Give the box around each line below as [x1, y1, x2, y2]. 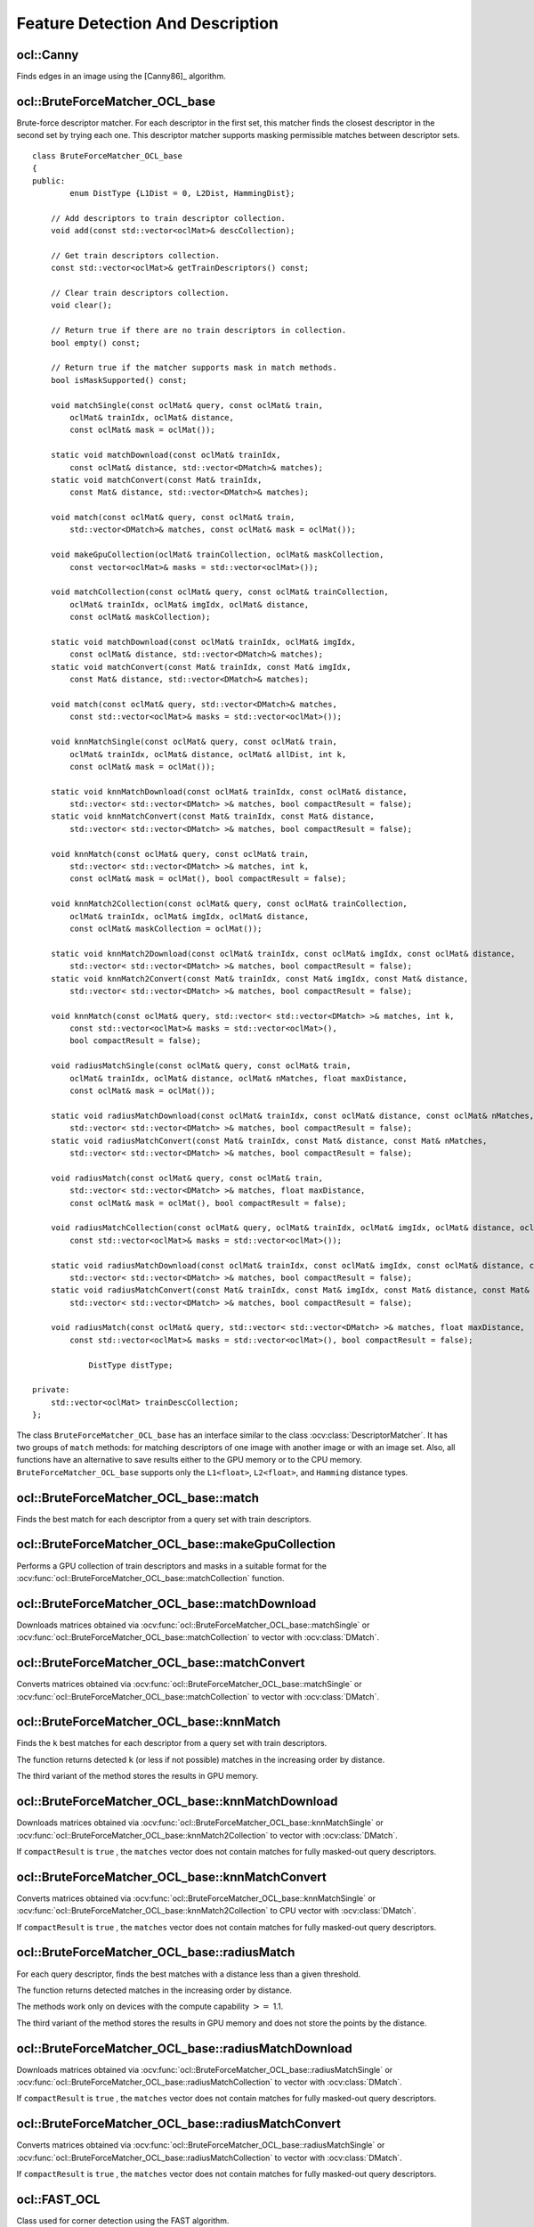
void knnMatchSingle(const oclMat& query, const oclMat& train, [50, 737, 337, 747]
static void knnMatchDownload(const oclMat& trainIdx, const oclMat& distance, [50, 787, 409, 796]
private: [32, 1385, 70, 1395]
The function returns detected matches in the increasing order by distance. [16, 1985, 293, 1995]
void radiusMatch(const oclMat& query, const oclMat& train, [50, 1172, 324, 1183]
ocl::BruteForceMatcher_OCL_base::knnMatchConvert [16, 1869, 327, 1884]
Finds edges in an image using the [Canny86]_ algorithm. [16, 71, 226, 82]
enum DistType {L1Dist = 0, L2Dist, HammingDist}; [69, 188, 295, 198]
